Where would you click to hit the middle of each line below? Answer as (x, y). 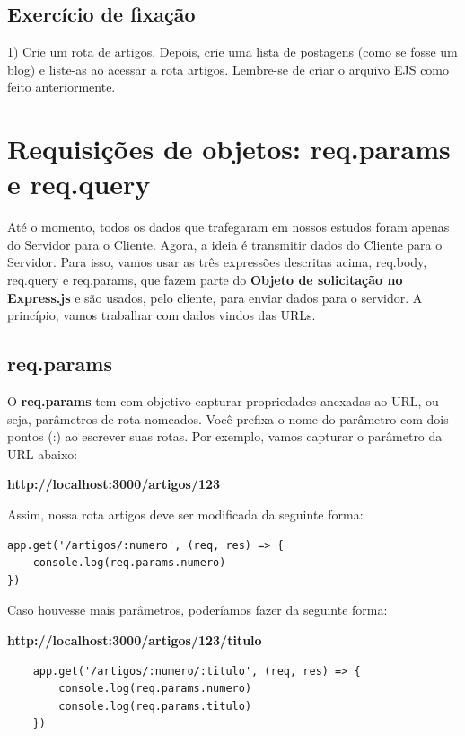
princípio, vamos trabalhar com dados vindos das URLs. (162, 315)
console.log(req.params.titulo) (155, 706)
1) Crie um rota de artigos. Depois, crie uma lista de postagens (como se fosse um (232, 52)
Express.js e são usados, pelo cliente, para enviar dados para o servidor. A (215, 297)
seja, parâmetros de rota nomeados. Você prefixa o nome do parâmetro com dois (228, 418)
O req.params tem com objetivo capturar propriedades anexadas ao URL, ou (223, 401)
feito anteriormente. (61, 87)
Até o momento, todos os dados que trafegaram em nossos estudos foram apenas (228, 227)
